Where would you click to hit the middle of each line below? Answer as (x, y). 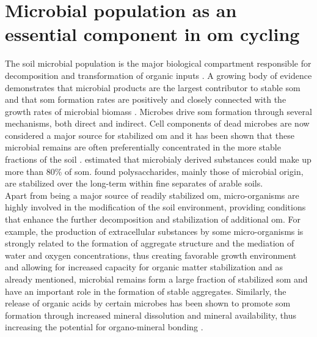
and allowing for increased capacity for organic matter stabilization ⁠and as (144, 267)
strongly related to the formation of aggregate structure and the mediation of (150, 243)
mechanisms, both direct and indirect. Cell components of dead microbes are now (157, 123)
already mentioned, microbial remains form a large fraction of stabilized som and (156, 279)
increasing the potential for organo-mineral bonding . (104, 327)
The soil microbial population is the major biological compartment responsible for (158, 63)
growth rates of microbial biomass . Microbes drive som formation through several (158, 111)
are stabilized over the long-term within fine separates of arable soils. (134, 183)
